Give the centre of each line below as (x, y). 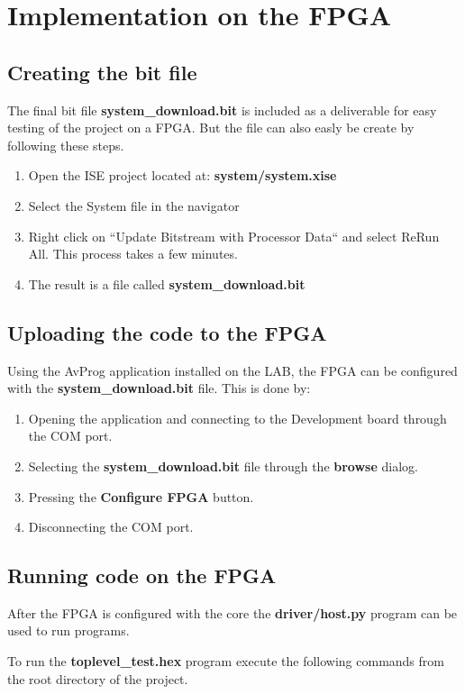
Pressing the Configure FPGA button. (141, 496)
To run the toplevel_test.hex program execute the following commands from (226, 661)
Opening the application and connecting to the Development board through (237, 418)
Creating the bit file (102, 72)
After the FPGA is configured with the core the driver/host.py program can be (232, 612)
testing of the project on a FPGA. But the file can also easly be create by (211, 128)
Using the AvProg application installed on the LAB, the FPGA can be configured (232, 370)
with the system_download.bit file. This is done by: (159, 388)
